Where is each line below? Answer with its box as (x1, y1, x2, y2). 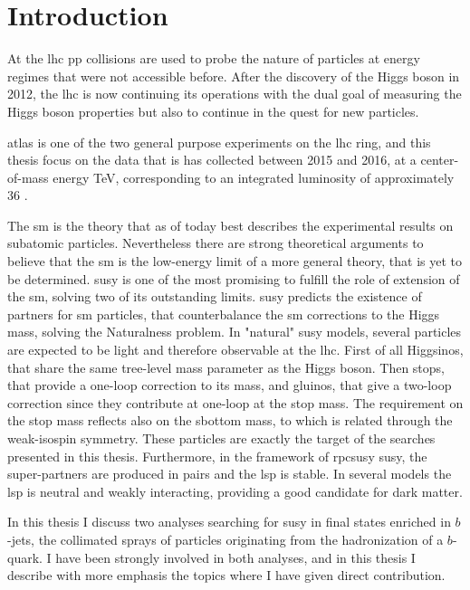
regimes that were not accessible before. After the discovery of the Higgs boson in (7, 66, 460, 85)
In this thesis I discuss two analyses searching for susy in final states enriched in (7, 512, 451, 531)
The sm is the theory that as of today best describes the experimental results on (7, 215, 454, 234)
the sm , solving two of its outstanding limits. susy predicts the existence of (7, 287, 422, 306)
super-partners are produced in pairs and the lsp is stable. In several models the (7, 464, 452, 483)
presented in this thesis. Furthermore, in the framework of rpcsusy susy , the (7, 446, 427, 465)
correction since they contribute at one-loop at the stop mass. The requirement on (7, 393, 464, 412)
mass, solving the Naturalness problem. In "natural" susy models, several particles (7, 322, 462, 341)
